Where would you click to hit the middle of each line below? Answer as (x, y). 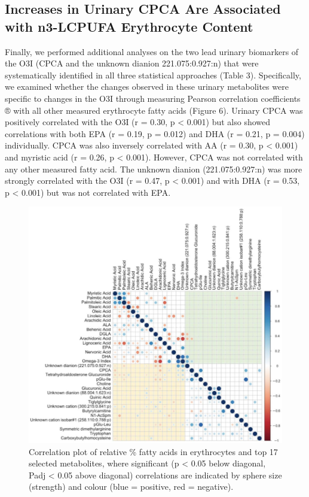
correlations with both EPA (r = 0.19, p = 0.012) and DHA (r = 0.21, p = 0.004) (155, 133)
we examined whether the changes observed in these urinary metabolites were (147, 87)
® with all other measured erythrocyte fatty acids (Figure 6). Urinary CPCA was (154, 110)
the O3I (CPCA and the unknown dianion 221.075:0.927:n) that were (132, 63)
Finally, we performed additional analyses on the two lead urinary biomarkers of (152, 51)
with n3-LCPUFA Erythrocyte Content (129, 26)
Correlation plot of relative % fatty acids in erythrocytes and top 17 (153, 451)
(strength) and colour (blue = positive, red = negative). (131, 487)
